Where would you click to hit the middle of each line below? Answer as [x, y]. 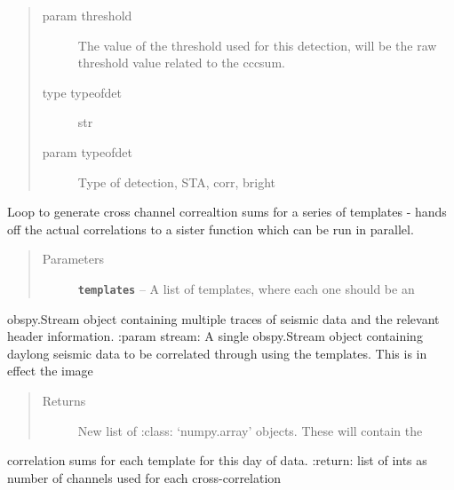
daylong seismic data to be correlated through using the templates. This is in [217, 353]
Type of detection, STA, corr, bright [176, 182]
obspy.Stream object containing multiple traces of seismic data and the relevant [223, 318]
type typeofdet [82, 92]
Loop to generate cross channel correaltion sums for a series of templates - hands [227, 212]
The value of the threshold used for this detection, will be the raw [257, 45]
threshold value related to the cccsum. [181, 63]
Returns [64, 400]
